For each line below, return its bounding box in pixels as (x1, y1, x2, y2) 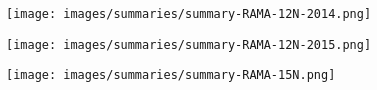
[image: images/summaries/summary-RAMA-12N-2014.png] (6, 7, 372, 21)
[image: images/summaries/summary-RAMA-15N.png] (6, 68, 336, 83)
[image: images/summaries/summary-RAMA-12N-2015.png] (6, 37, 372, 52)
